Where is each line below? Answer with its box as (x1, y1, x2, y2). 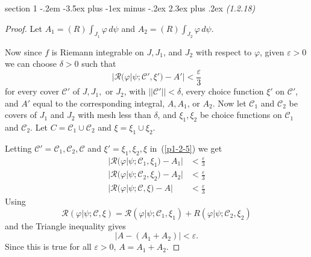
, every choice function (181, 85, 264, 98)
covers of (5, 108, 37, 121)
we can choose (5, 57, 57, 70)
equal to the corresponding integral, (33, 96, 165, 109)
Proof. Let (5, 22, 42, 34)
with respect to (195, 45, 252, 58)
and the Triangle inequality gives (5, 219, 126, 232)
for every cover (5, 85, 59, 98)
